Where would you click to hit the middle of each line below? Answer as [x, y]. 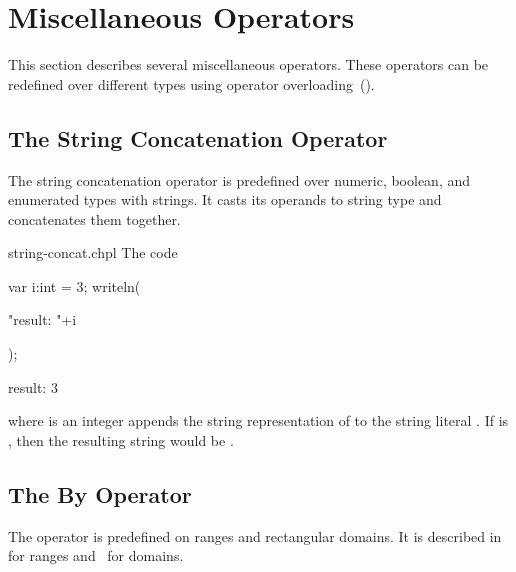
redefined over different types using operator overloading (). [191, 83]
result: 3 [33, 386]
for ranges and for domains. [96, 555]
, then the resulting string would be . [121, 439]
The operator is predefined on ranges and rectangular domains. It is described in [255, 535]
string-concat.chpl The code [93, 252]
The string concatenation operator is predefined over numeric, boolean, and [239, 179]
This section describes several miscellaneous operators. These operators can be [248, 64]
